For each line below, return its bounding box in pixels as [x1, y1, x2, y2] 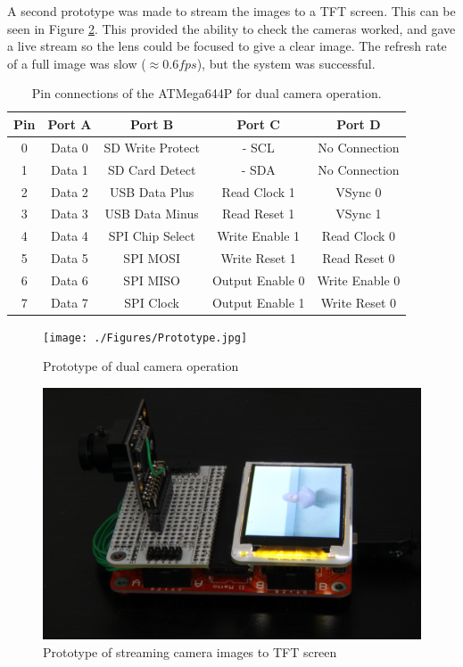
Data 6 [51, 270, 88, 289]
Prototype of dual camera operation [43, 357, 239, 375]
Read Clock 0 [321, 226, 396, 245]
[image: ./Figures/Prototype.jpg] [43, 331, 248, 344]
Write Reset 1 [220, 249, 296, 268]
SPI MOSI [123, 249, 180, 268]
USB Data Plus [109, 182, 194, 201]
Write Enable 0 [317, 270, 401, 289]
